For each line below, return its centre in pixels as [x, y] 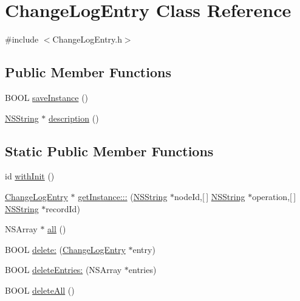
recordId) [63, 208]
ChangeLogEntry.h [87, 39]
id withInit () [30, 176]
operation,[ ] [274, 196]
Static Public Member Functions [109, 150]
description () [74, 118]
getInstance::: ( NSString [123, 196]
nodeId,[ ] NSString [210, 196]
